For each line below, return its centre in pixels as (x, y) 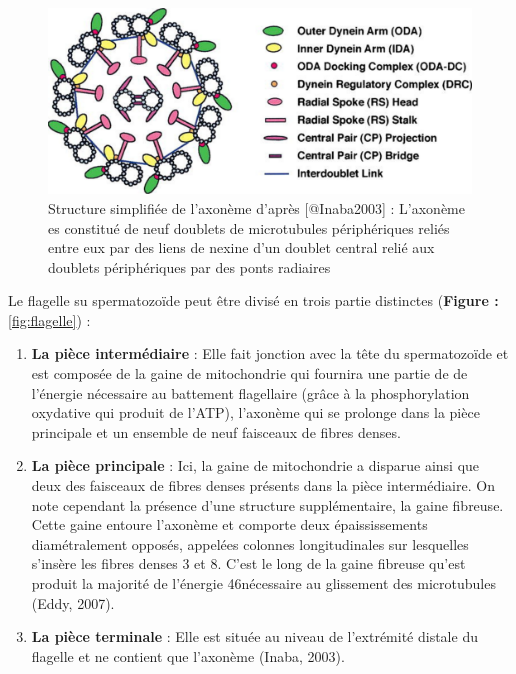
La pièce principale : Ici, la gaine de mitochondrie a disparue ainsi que (255, 465)
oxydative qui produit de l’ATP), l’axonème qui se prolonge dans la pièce (255, 412)
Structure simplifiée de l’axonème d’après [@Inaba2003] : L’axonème (256, 207)
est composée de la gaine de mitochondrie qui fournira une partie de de (249, 373)
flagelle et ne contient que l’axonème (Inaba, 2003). (188, 655)
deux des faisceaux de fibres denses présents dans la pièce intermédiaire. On (263, 485)
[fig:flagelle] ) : (49, 319)
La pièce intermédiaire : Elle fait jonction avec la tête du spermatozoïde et (270, 353)
